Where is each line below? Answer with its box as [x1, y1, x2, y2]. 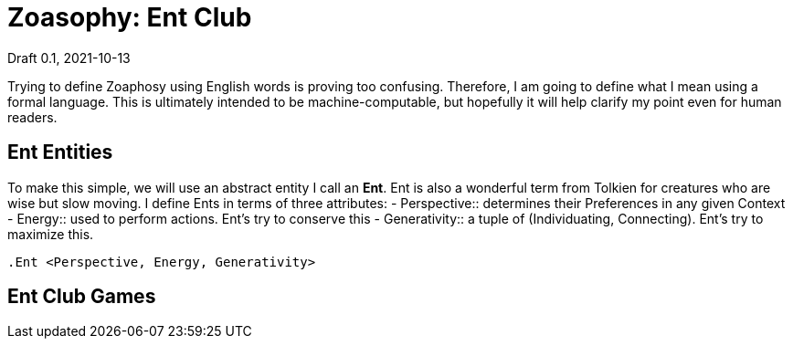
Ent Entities [7, 141, 113, 164]
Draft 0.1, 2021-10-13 [7, 49, 131, 66]
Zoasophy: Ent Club [7, 2, 252, 33]
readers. [7, 109, 58, 125]
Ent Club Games [7, 285, 156, 309]
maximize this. [7, 225, 94, 242]
